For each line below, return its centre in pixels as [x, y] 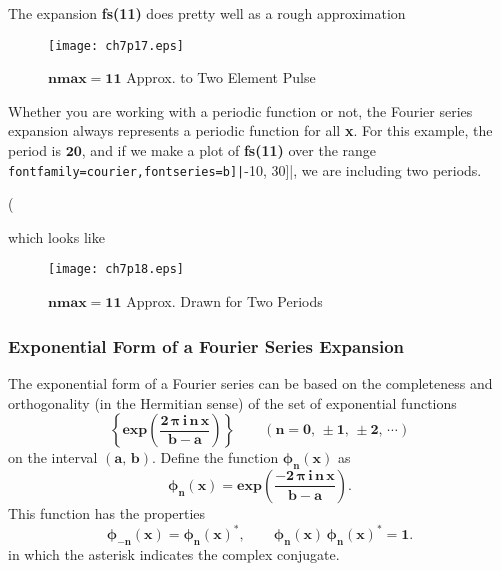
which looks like [56, 236]
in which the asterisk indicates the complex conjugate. [174, 553]
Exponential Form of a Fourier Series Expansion [206, 345]
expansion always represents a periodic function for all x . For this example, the [250, 130]
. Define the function [215, 457]
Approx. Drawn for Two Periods [224, 301]
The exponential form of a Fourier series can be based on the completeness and [250, 382]
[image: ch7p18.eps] [116, 269]
